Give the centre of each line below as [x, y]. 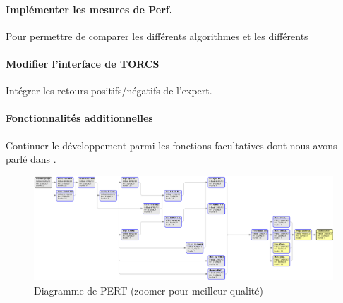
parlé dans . [31, 159]
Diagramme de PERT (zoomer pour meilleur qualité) [149, 290]
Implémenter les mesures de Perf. [89, 9]
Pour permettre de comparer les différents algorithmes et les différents [157, 36]
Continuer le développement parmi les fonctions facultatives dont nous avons [171, 145]
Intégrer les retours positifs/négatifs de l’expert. [109, 91]
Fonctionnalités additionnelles [79, 118]
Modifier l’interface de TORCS [83, 63]
